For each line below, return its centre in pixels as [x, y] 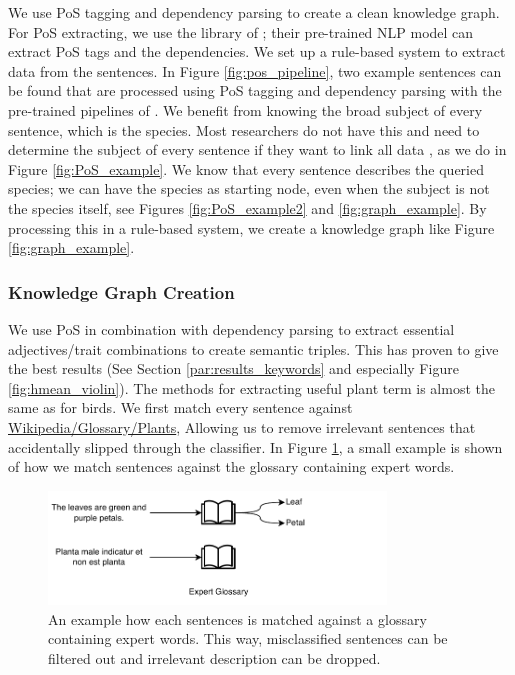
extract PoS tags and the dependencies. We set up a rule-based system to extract [257, 51]
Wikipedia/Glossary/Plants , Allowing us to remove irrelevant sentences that [242, 426]
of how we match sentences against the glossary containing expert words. [231, 466]
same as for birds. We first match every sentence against [180, 407]
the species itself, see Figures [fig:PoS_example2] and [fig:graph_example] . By [247, 207]
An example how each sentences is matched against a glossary [237, 618]
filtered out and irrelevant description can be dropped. [214, 657]
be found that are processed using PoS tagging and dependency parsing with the [255, 90]
